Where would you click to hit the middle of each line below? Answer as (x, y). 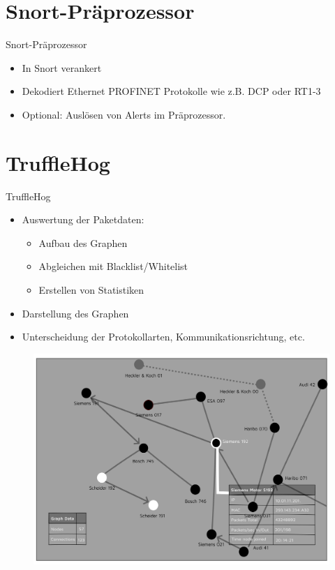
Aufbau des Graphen (83, 242)
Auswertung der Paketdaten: (83, 219)
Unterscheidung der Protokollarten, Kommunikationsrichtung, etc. (163, 337)
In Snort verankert (62, 67)
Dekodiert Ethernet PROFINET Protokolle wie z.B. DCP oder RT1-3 (171, 91)
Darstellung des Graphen (75, 313)
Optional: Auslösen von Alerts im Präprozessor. (124, 114)
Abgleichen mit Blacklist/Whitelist (113, 266)
